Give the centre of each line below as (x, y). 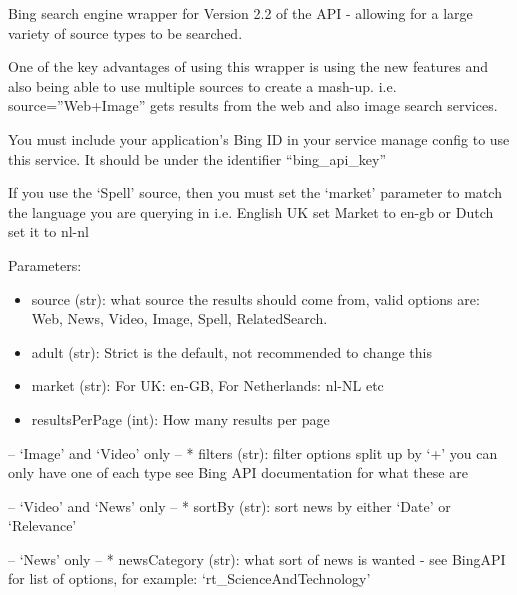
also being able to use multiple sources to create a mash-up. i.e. (202, 85)
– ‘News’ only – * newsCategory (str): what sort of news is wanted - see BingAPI (257, 558)
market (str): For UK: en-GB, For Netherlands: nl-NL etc (207, 385)
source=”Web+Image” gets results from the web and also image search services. (253, 105)
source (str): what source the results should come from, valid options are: (255, 298)
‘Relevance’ (42, 525)
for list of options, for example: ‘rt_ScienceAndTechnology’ (189, 578)
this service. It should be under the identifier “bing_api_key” (197, 158)
